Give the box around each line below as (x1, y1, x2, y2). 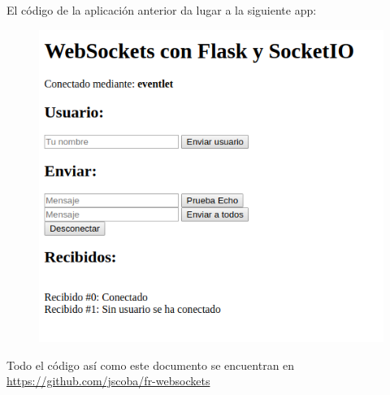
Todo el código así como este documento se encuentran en (6, 356, 295, 373)
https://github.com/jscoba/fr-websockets (6, 372, 210, 389)
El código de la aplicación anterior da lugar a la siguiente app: (6, 2, 317, 18)
